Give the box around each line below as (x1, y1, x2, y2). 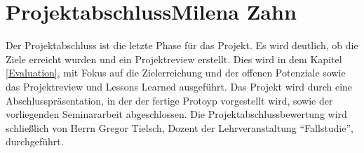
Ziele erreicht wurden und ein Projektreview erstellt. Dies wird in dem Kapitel (6, 51, 342, 66)
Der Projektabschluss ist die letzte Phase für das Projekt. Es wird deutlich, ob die (6, 38, 358, 53)
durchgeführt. (6, 134, 64, 149)
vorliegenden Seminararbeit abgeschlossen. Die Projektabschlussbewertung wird (6, 107, 347, 121)
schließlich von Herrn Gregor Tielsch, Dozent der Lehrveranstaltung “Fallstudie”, (6, 120, 353, 135)
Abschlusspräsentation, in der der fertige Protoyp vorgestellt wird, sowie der (6, 93, 333, 107)
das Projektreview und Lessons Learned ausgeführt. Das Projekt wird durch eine (6, 79, 353, 93)
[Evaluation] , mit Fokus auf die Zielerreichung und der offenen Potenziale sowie (6, 65, 346, 80)
